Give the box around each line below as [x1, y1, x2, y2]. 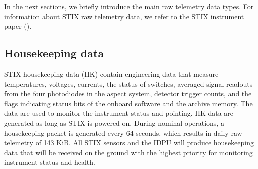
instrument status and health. [4, 157, 95, 167]
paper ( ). [4, 21, 32, 31]
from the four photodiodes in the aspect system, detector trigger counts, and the [4, 88, 252, 99]
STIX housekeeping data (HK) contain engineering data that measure [4, 68, 219, 79]
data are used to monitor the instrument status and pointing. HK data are [4, 108, 234, 118]
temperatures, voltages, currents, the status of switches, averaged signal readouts [4, 78, 253, 89]
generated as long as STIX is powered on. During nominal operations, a [4, 117, 224, 128]
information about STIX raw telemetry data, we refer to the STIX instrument [4, 11, 244, 21]
